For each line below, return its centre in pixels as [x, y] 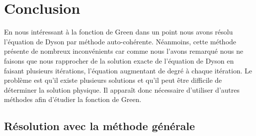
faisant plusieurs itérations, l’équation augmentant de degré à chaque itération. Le [128, 70]
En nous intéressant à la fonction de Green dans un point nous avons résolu [118, 32]
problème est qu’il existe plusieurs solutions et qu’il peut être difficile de [113, 80]
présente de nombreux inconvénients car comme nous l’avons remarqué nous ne [124, 51]
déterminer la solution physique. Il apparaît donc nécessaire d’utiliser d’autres [122, 89]
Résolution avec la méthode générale [100, 126]
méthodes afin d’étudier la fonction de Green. [73, 99]
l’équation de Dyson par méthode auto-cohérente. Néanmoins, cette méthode [120, 41]
